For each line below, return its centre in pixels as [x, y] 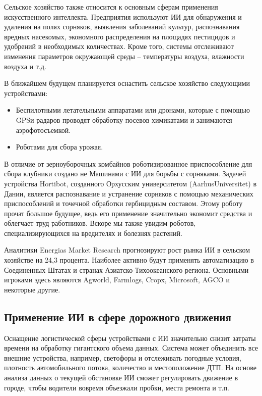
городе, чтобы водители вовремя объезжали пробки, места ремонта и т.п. [117, 387]
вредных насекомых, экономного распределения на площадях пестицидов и [120, 36]
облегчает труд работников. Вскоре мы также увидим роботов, [100, 223]
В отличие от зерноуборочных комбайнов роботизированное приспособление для [128, 163]
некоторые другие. [32, 289]
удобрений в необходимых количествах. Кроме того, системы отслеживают [119, 46]
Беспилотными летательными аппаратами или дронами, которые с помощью [133, 110]
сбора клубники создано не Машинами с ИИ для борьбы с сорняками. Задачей [125, 174]
